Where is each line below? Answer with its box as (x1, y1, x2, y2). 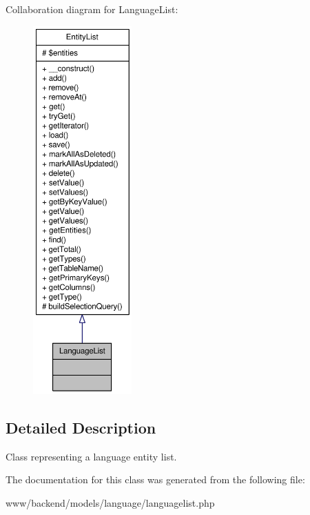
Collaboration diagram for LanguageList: (6, 2, 178, 16)
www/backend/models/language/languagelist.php (6, 495, 215, 509)
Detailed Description (6, 416, 156, 438)
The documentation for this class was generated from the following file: (6, 472, 305, 487)
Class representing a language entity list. (6, 449, 177, 463)
